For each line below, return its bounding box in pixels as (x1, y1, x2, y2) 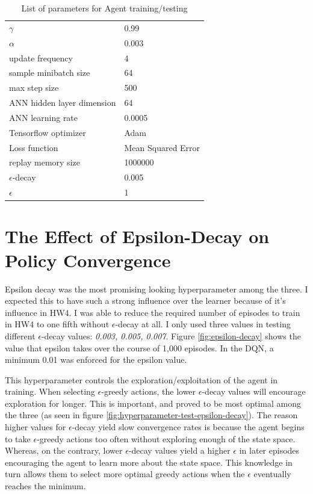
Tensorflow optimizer (9, 126, 86, 138)
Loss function (9, 141, 58, 153)
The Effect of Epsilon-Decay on (5, 224, 270, 249)
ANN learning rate (9, 111, 78, 123)
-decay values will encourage (202, 385, 306, 398)
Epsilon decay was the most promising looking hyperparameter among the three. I (5, 282, 308, 295)
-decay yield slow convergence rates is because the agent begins (72, 421, 305, 433)
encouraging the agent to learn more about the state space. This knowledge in (5, 455, 293, 468)
